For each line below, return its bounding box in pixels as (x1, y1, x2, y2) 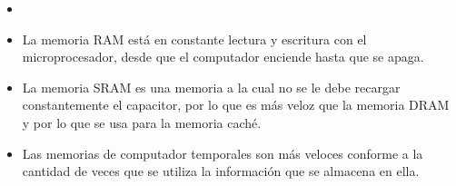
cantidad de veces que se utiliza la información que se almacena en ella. (22, 162, 420, 181)
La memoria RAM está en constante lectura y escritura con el (22, 29, 367, 48)
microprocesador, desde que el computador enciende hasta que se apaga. (22, 47, 424, 66)
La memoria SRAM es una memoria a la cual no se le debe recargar (22, 77, 401, 96)
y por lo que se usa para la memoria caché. (22, 113, 262, 132)
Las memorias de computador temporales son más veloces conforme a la (22, 143, 423, 162)
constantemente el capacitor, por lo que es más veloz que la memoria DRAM (22, 95, 450, 114)
